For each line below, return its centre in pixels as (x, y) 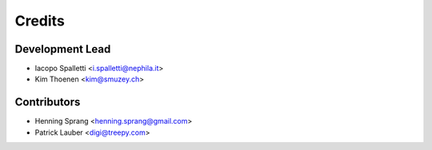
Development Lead (63, 49)
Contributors (48, 103)
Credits (40, 21)
